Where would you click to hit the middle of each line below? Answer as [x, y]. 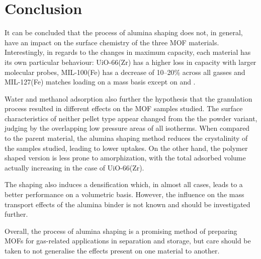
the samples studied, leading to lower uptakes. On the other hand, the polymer [126, 148]
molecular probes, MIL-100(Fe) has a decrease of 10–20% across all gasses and [125, 72]
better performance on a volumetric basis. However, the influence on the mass [124, 194]
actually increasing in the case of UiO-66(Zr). [74, 167]
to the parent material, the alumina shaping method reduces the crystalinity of [126, 138]
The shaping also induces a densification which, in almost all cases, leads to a [124, 184]
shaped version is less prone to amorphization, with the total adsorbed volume [125, 158]
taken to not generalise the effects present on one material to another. [112, 250]
